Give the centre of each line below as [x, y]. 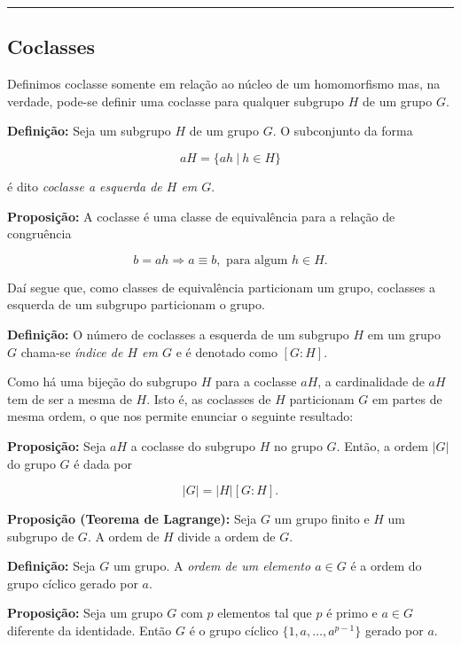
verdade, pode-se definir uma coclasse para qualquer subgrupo [176, 101]
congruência [39, 233]
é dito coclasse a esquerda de [85, 186]
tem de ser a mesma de [70, 398]
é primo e [352, 613]
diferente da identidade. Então [90, 630]
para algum [257, 260]
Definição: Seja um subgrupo [89, 131]
